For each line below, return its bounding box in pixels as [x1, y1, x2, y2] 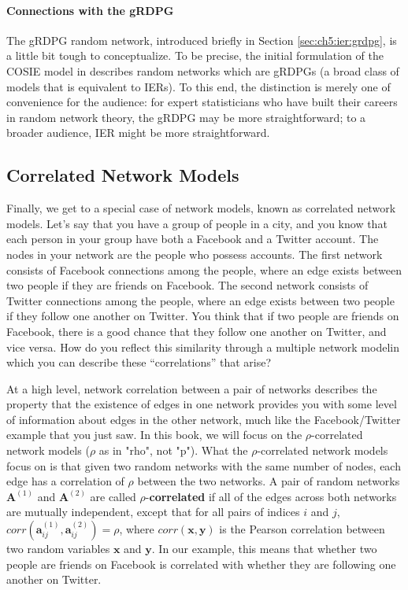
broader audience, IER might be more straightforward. [6, 124, 270, 141]
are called [90, 488, 136, 504]
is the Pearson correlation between [219, 521, 385, 537]
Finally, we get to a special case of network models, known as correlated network [6, 200, 396, 216]
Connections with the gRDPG [6, 2, 174, 18]
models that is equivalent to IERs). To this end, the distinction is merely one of [6, 78, 391, 94]
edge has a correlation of [6, 473, 124, 489]
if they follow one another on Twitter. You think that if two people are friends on [6, 308, 399, 324]
